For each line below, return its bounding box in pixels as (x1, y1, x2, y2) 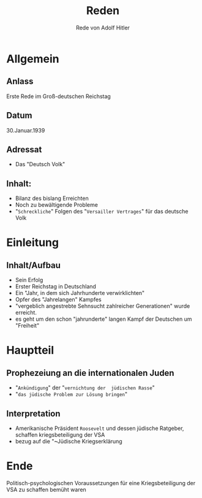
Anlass (6, 76, 34, 86)
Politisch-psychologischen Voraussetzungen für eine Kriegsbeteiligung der (6, 479, 196, 486)
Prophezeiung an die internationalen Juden (6, 367, 174, 378)
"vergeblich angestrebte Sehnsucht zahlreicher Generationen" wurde (15, 302, 190, 310)
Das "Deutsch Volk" (15, 161, 65, 168)
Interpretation (6, 408, 61, 419)
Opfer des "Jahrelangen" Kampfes (15, 296, 102, 304)
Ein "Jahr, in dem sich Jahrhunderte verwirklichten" (15, 289, 145, 297)
